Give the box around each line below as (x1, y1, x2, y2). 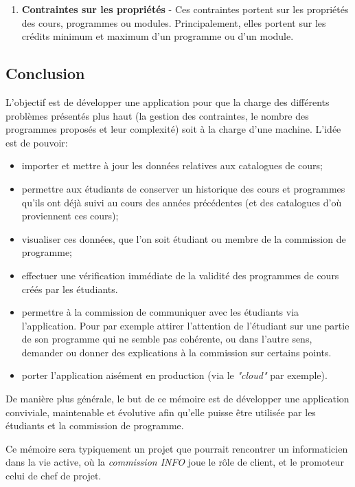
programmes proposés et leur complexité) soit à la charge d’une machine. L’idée (5, 122, 341, 136)
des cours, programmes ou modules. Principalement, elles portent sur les (21, 15, 326, 30)
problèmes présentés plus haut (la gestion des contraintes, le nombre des (5, 108, 309, 122)
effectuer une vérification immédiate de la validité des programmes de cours (21, 268, 339, 282)
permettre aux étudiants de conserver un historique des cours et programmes (21, 181, 345, 195)
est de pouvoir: (5, 135, 68, 149)
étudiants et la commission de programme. (5, 418, 184, 433)
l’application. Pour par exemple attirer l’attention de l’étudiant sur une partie (21, 318, 350, 332)
